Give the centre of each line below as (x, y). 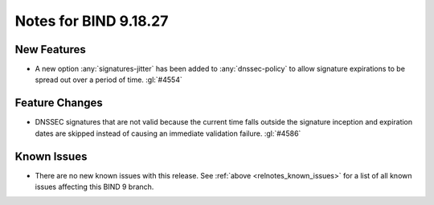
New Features (50, 49)
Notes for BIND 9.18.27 (92, 21)
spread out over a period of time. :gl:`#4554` (108, 80)
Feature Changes (59, 103)
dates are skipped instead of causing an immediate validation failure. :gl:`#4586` (168, 133)
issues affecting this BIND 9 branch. (94, 187)
